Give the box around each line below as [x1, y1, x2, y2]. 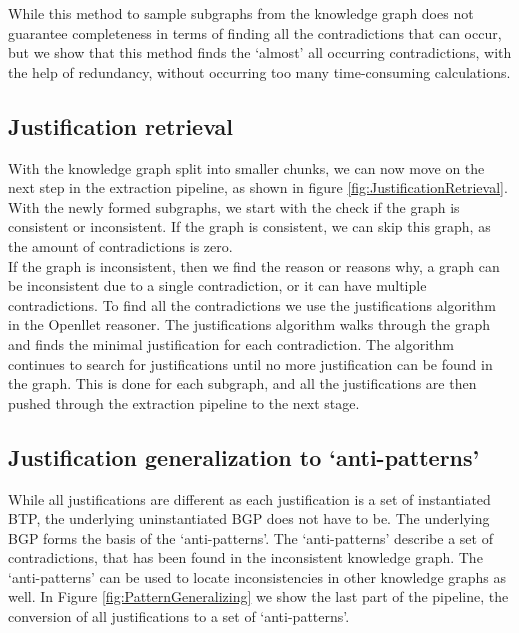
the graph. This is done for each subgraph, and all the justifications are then [8, 373, 477, 394]
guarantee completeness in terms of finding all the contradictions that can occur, [8, 22, 502, 43]
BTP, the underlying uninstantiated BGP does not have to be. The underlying [8, 508, 490, 529]
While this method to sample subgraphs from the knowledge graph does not [8, 3, 474, 23]
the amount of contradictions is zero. [8, 235, 233, 256]
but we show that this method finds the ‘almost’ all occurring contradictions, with [8, 42, 512, 63]
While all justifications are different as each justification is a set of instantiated [8, 488, 491, 509]
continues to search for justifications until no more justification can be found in [8, 353, 493, 374]
